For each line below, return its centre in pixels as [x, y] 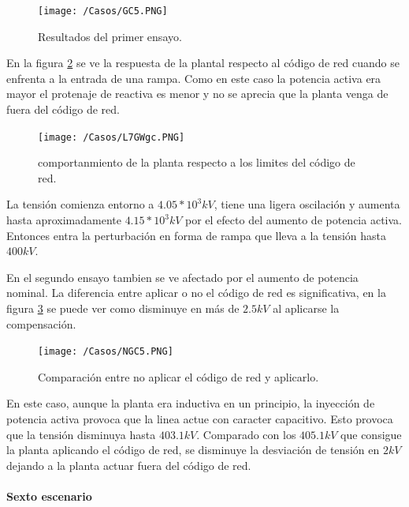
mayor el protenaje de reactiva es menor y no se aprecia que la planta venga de [197, 94]
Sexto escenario [49, 496]
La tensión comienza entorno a [80, 204]
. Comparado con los [246, 434]
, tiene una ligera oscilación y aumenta [307, 204]
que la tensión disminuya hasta [81, 434]
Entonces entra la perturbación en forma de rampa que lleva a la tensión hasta [197, 235]
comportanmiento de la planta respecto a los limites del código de [197, 162]
